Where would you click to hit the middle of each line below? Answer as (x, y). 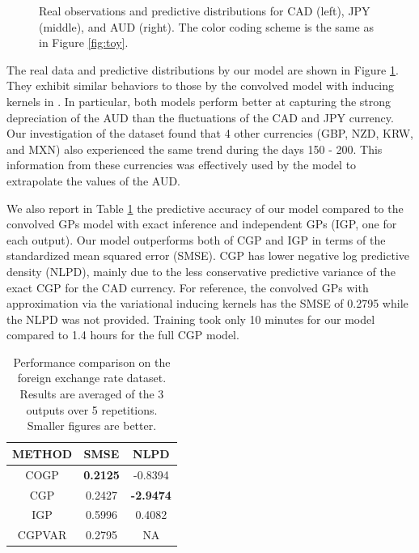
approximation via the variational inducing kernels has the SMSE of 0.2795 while (207, 303)
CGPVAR (42, 535)
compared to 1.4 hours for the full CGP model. (123, 335)
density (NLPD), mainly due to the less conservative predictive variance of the (201, 271)
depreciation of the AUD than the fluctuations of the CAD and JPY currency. (200, 117)
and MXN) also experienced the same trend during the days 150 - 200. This (195, 149)
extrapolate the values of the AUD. (93, 180)
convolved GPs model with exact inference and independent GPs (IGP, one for (202, 224)
